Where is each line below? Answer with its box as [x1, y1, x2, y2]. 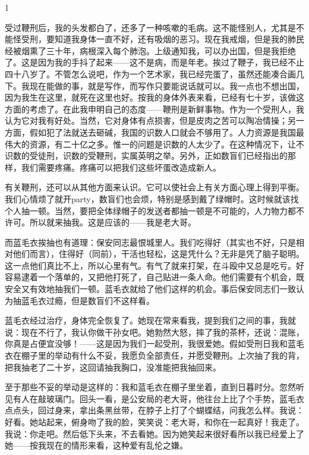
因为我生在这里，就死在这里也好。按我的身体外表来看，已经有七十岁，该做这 [5, 91, 304, 103]
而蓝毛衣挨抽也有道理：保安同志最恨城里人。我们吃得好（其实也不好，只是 [5, 236, 296, 248]
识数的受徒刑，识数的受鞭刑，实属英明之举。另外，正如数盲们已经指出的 [5, 149, 288, 162]
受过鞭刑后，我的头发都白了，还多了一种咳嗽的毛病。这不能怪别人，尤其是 [5, 21, 296, 33]
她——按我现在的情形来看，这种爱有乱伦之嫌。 [5, 439, 188, 451]
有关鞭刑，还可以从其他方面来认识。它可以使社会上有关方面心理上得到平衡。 [5, 181, 304, 193]
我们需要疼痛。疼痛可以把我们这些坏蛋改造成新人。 [21, 161, 221, 173]
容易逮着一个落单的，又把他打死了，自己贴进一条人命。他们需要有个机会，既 [5, 271, 304, 283]
